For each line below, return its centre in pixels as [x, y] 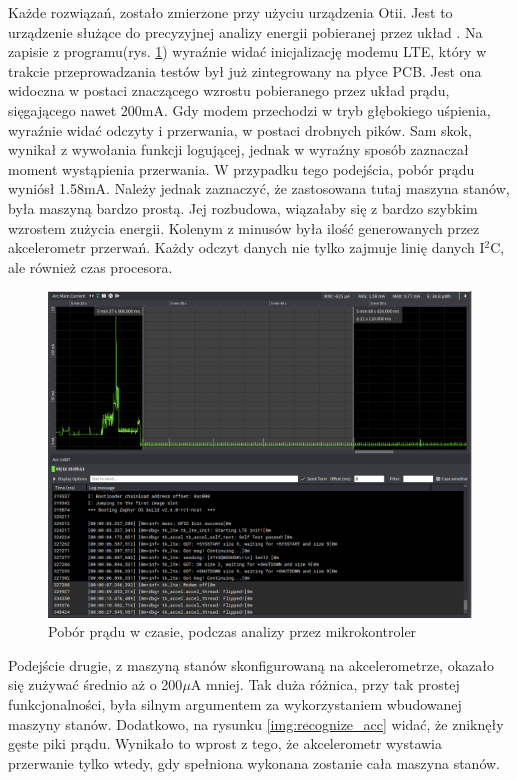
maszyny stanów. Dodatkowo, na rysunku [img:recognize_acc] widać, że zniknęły [256, 723]
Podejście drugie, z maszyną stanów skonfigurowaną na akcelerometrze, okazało [251, 664]
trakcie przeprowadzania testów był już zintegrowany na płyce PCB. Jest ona [245, 70]
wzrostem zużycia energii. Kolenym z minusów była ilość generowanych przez [244, 227]
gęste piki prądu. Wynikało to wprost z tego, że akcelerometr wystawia [225, 743]
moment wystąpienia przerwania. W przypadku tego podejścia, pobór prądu [241, 168]
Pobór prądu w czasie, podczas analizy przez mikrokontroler [232, 631]
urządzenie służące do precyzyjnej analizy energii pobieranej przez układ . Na [245, 31]
